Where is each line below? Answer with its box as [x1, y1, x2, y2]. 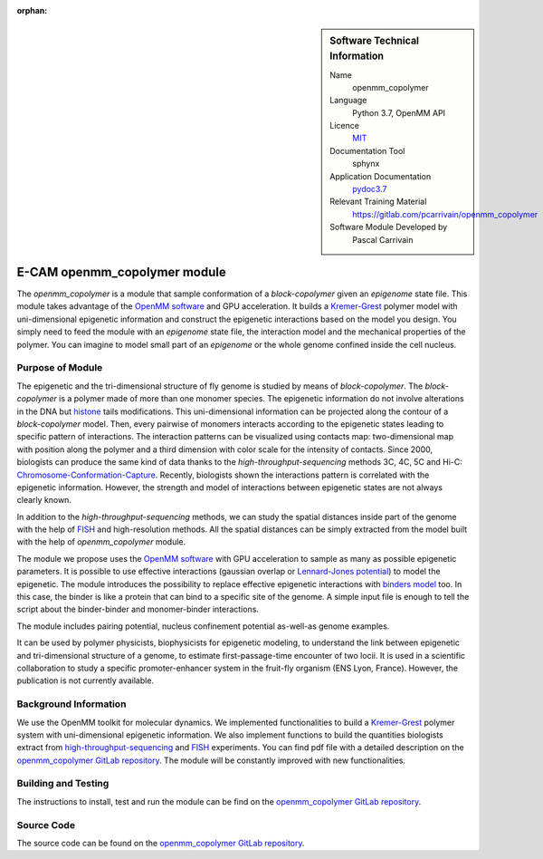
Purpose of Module [16, 362, 103, 374]
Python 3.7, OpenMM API [352, 107, 446, 118]
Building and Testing [16, 777, 110, 790]
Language [329, 95, 367, 106]
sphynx [352, 159, 380, 169]
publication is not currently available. [16, 675, 154, 686]
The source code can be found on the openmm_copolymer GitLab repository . [16, 837, 305, 848]
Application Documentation [329, 170, 432, 181]
